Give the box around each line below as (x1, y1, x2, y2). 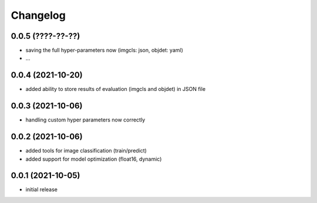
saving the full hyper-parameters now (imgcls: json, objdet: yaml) (25, 47, 183, 54)
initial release (25, 186, 58, 193)
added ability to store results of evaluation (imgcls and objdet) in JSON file (25, 86, 205, 93)
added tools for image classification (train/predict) (25, 147, 147, 154)
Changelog (11, 9, 66, 22)
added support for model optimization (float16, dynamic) (25, 155, 162, 163)
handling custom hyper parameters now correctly (25, 116, 146, 123)
